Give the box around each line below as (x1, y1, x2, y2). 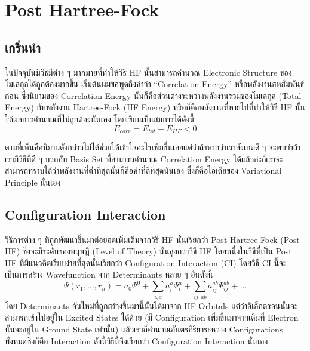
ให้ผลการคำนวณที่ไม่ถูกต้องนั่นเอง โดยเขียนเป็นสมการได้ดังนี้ (5, 112, 195, 125)
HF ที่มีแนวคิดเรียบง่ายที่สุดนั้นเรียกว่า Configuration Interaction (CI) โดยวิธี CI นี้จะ (5, 256, 287, 269)
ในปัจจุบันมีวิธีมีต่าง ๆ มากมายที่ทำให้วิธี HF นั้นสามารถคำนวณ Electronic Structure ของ (5, 66, 292, 78)
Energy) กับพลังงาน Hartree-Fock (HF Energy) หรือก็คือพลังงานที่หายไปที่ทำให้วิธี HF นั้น (5, 101, 305, 113)
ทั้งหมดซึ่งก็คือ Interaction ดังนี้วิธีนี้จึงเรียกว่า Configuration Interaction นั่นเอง (5, 334, 268, 347)
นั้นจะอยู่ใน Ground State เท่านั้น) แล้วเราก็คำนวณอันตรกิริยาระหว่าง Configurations (5, 322, 283, 335)
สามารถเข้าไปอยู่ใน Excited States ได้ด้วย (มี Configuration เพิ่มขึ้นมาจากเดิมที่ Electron (5, 311, 299, 324)
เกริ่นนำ (5, 38, 41, 56)
